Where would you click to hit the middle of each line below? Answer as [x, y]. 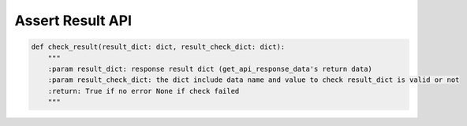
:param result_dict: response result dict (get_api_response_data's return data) [210, 69]
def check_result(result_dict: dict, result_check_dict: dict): [158, 47]
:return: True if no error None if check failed [144, 91]
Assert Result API [73, 20]
